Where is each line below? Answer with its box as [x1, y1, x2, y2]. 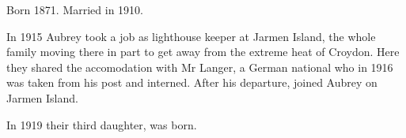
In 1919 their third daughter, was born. [6, 116, 197, 132]
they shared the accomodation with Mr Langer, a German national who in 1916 [6, 58, 393, 75]
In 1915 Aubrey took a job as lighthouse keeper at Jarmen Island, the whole [6, 28, 376, 44]
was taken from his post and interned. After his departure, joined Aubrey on [6, 74, 378, 91]
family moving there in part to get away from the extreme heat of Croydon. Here [6, 43, 400, 60]
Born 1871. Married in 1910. [6, 2, 143, 17]
